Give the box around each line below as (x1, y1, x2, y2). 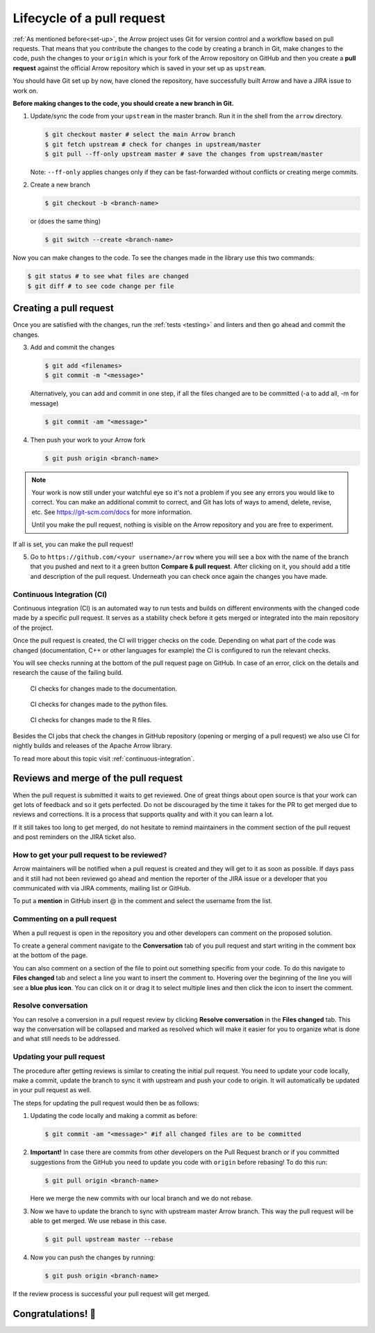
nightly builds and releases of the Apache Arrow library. (12, 742, 173, 750)
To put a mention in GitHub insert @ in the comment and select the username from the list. (12, 897, 273, 905)
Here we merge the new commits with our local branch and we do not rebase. (30, 1194, 253, 1203)
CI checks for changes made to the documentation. (30, 684, 177, 692)
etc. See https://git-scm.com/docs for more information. (31, 508, 192, 516)
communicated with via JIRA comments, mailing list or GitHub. (12, 884, 191, 893)
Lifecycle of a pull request (12, 10, 166, 26)
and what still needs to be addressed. (12, 1035, 121, 1043)
